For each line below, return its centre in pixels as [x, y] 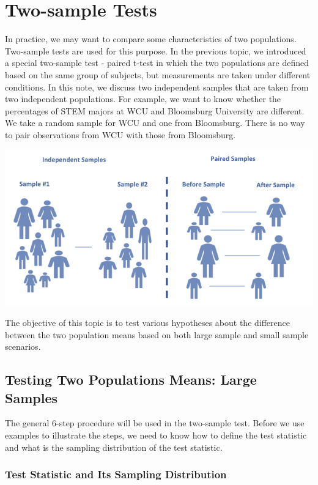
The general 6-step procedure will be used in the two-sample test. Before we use [155, 423]
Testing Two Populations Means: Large [131, 379]
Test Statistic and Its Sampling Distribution [116, 474]
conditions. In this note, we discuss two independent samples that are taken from [157, 87]
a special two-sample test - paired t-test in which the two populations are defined [157, 63]
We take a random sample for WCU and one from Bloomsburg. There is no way [155, 123]
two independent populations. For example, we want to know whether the [143, 99]
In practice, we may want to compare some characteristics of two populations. [151, 39]
